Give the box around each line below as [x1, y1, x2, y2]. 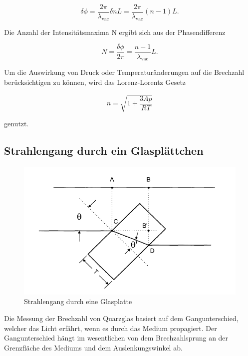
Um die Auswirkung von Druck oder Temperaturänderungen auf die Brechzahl [4, 67, 245, 77]
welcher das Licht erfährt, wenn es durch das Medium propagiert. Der [4, 323, 217, 333]
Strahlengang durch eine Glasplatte [24, 296, 132, 307]
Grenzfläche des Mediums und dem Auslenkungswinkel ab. [4, 342, 183, 353]
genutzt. [4, 118, 29, 129]
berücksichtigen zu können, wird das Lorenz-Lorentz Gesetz [4, 76, 186, 87]
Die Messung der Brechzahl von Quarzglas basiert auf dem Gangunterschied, [4, 313, 239, 323]
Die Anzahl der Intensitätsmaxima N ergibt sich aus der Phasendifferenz [4, 26, 226, 37]
